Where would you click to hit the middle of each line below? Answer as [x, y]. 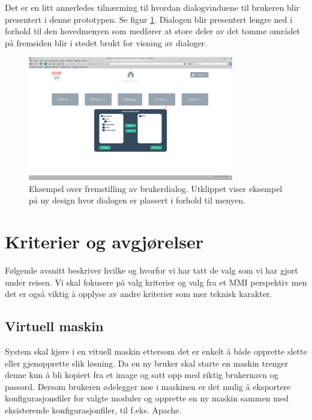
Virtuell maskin [54, 326]
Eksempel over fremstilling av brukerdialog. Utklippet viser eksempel [156, 188]
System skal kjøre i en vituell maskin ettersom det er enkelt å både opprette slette [156, 351]
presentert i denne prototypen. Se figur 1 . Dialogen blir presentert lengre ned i [149, 19]
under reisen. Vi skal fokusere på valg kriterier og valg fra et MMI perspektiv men [156, 282]
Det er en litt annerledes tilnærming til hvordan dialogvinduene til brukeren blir [152, 7]
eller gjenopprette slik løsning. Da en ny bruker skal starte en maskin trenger [147, 363]
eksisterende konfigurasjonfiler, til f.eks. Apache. [93, 409]
